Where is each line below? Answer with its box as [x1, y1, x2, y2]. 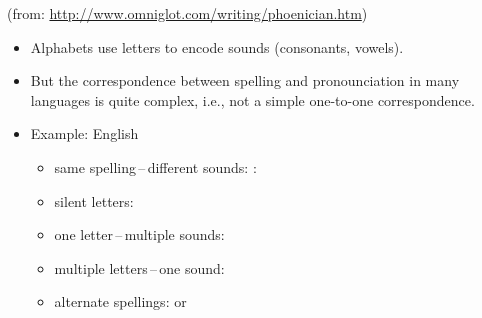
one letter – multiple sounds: [54, 224, 225, 245]
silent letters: [54, 190, 134, 211]
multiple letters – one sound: [54, 257, 225, 278]
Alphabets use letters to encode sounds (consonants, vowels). [30, 36, 404, 57]
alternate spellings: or [54, 291, 187, 312]
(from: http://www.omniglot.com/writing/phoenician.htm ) [7, 3, 368, 23]
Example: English [30, 123, 139, 144]
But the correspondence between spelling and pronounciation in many [30, 70, 460, 91]
